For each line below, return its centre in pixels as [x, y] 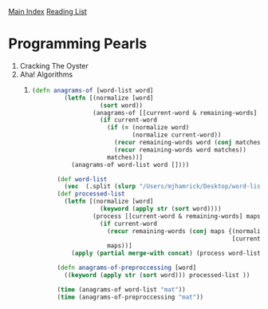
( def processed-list [91, 194]
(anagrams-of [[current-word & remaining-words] [175, 113]
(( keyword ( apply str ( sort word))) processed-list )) [157, 275]
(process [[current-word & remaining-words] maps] [179, 216]
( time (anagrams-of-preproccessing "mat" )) [130, 297]
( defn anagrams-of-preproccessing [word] [127, 268]
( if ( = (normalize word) [148, 128]
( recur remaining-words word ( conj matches [187, 143]
